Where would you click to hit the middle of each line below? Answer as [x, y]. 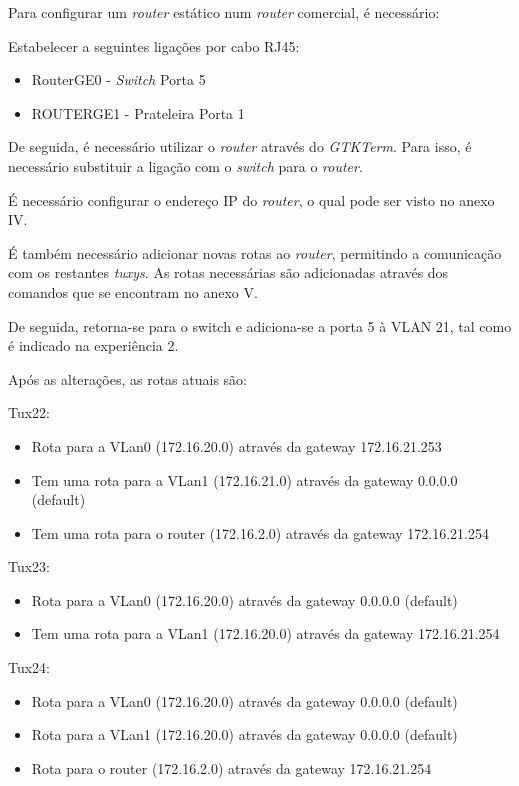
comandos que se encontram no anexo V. [133, 291]
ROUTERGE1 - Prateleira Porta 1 [138, 112]
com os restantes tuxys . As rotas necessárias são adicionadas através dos [228, 272]
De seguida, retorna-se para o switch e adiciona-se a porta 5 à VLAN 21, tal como [260, 325]
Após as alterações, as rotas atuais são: [127, 378]
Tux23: [29, 566]
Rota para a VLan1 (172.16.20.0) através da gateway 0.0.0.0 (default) [244, 734]
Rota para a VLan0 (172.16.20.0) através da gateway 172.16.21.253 [236, 445]
